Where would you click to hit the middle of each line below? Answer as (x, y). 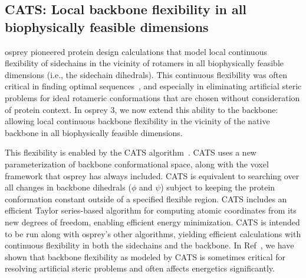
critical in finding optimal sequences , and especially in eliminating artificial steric (153, 86)
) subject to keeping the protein (218, 187)
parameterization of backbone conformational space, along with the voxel (137, 164)
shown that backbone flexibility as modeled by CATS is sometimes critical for (145, 256)
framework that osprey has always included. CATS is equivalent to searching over (152, 175)
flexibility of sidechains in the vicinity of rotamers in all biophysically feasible (144, 63)
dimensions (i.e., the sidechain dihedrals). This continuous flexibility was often (146, 74)
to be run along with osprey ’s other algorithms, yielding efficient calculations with (153, 233)
